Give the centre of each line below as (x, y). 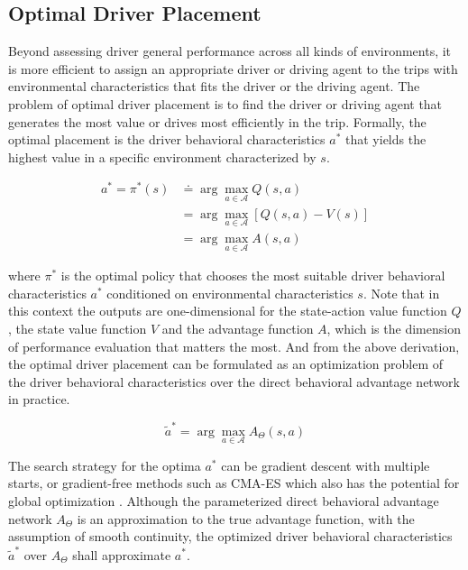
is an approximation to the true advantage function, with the (246, 518)
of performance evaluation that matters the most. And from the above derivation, (234, 346)
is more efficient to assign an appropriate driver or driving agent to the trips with (233, 68)
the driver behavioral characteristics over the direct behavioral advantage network (234, 381)
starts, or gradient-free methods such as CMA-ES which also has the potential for (234, 483)
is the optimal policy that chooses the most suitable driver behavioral (253, 276)
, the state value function (78, 328)
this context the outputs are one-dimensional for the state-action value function (228, 311)
